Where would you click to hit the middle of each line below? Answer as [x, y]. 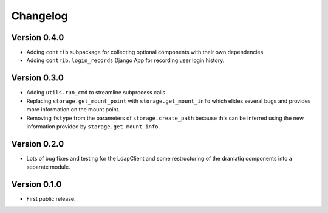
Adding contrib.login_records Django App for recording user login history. [125, 60]
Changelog [39, 16]
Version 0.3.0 [37, 78]
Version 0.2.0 [38, 144]
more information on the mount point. [73, 110]
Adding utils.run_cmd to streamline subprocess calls [96, 93]
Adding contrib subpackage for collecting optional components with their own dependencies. [146, 52]
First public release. [51, 199]
